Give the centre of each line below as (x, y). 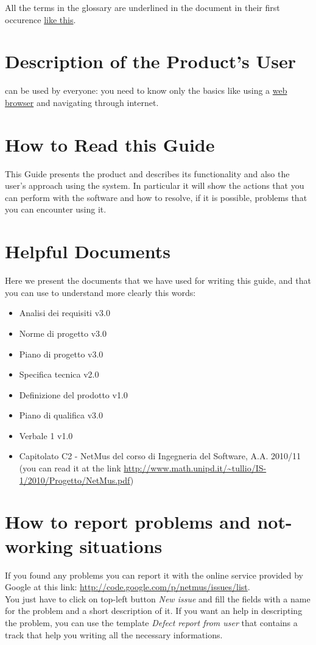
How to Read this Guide (110, 144)
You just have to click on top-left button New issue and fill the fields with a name (158, 598)
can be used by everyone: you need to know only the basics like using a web (146, 90)
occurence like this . (40, 19)
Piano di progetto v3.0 (61, 354)
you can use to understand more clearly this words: (100, 292)
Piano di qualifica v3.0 (61, 415)
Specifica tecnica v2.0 (59, 374)
